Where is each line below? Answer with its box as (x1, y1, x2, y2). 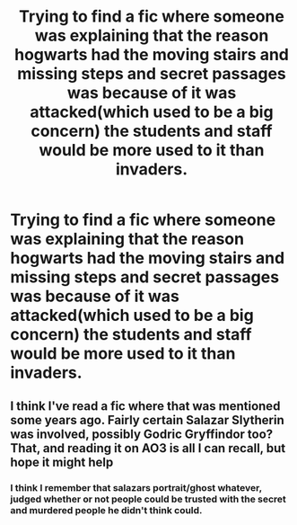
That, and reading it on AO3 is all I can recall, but (10, 440, 286, 456)
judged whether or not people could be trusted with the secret (10, 493, 286, 505)
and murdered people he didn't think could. (10, 503, 203, 516)
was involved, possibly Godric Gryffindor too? (10, 426, 274, 441)
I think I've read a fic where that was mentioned (10, 398, 281, 414)
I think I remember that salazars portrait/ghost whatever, (10, 481, 263, 494)
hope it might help (10, 454, 114, 469)
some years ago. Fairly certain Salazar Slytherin (10, 412, 285, 428)
